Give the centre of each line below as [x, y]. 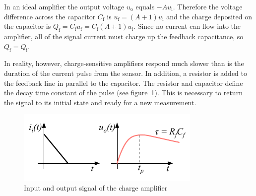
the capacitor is [28, 26]
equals [145, 6]
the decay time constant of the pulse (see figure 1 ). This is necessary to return [123, 93]
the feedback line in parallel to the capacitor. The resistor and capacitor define [124, 83]
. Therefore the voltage [208, 6]
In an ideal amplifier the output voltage [64, 6]
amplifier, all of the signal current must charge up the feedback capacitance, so [124, 36]
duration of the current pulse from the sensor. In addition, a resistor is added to [126, 73]
